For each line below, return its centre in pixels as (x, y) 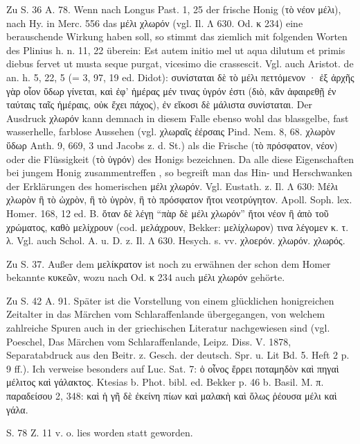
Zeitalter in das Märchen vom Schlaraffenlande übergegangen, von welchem (166, 314)
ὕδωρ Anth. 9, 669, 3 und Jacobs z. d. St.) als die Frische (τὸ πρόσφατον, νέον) (172, 145)
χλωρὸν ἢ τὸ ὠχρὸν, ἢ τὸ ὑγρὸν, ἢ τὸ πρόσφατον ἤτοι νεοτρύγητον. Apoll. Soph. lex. (179, 199)
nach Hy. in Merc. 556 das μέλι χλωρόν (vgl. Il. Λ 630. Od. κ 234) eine (155, 23)
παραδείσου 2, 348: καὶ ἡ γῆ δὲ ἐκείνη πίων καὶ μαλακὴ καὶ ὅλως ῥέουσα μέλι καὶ (172, 396)
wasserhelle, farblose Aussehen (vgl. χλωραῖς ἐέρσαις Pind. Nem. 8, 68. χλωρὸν (171, 131)
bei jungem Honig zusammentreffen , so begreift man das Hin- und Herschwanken (179, 172)
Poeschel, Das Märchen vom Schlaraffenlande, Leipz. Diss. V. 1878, (149, 341)
